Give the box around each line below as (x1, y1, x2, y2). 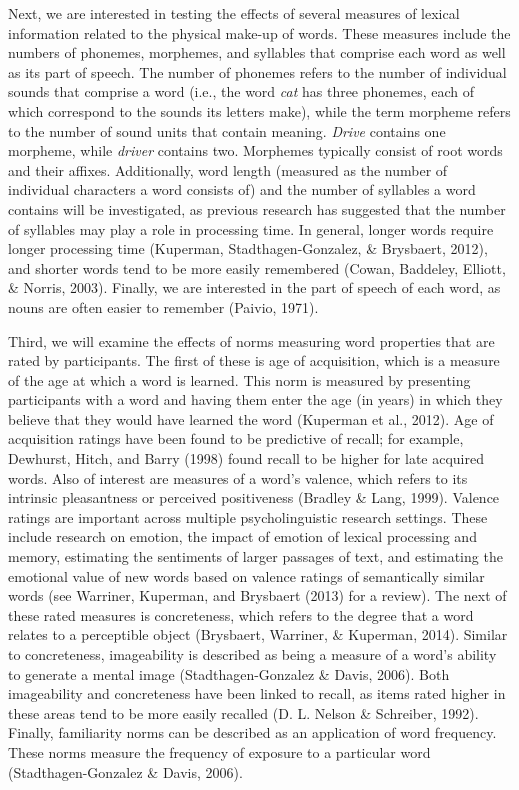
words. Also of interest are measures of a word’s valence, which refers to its (8, 467, 468, 488)
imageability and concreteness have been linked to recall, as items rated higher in (8, 683, 506, 704)
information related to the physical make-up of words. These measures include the (8, 22, 511, 43)
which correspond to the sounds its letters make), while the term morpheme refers (8, 100, 511, 121)
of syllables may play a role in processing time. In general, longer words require (8, 218, 494, 239)
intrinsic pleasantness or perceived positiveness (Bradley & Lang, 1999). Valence (8, 487, 500, 508)
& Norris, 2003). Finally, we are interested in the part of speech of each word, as (8, 277, 501, 298)
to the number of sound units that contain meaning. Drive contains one (8, 120, 446, 141)
